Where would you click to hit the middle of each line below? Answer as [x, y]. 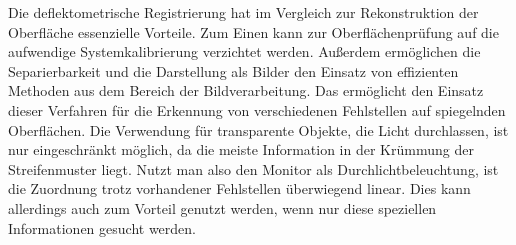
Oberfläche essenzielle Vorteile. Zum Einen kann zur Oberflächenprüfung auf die [253, 31]
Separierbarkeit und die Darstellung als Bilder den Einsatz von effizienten [233, 70]
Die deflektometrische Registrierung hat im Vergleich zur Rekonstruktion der [243, 12]
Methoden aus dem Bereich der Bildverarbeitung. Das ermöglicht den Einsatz [246, 90]
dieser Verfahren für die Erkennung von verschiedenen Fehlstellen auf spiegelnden [257, 109]
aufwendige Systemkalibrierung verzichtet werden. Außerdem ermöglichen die [244, 51]
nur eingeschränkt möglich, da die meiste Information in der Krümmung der [241, 149]
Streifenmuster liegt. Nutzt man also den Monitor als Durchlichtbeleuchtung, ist [253, 168]
